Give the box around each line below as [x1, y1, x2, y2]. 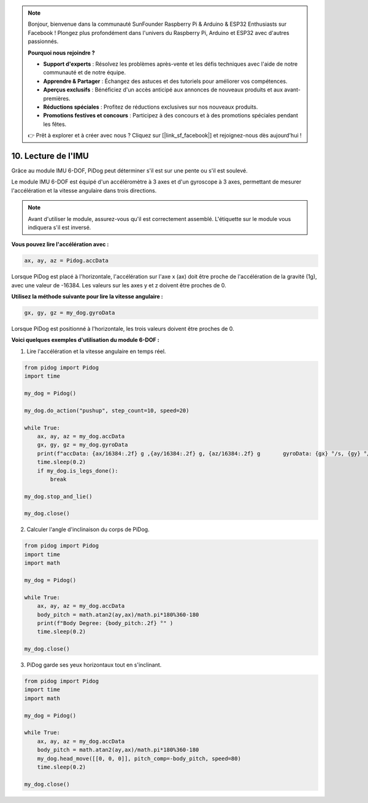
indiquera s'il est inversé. [28, 223, 91, 231]
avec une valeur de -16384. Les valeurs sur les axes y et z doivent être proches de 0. [11, 281, 226, 289]
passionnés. [28, 37, 59, 45]
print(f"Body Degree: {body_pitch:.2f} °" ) [37, 619, 174, 626]
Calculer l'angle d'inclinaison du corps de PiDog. [26, 526, 150, 533]
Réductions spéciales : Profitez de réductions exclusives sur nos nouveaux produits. [43, 103, 258, 111]
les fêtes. [43, 120, 67, 128]
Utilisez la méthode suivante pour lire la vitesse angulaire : [11, 293, 164, 300]
